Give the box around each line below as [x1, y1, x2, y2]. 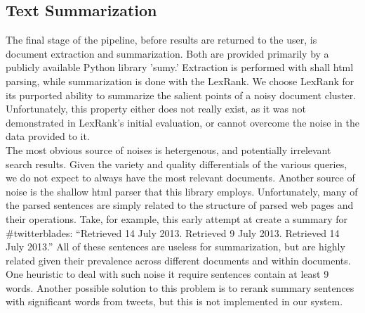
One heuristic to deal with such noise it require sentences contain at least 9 [6, 267, 329, 281]
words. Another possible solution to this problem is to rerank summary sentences [6, 280, 354, 295]
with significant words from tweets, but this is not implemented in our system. [6, 294, 343, 309]
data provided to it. [6, 129, 90, 143]
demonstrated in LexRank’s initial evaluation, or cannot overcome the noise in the [6, 115, 359, 129]
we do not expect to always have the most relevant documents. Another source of [6, 170, 355, 185]
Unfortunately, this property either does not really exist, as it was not [6, 101, 306, 116]
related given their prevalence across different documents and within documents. [6, 253, 351, 267]
